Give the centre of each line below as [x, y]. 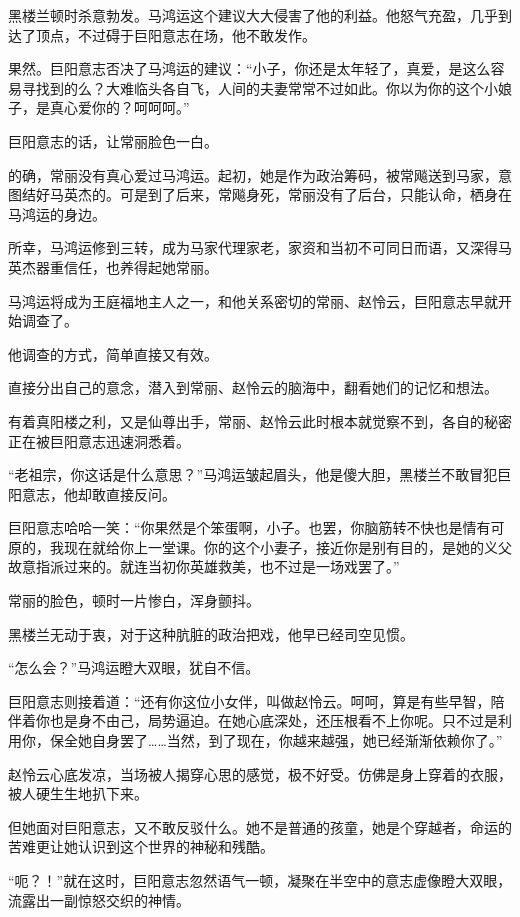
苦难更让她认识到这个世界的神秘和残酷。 [141, 846]
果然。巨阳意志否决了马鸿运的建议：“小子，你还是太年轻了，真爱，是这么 [249, 68]
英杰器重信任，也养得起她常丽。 [113, 266]
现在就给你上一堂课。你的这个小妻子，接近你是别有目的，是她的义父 [287, 546]
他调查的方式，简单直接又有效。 [113, 353]
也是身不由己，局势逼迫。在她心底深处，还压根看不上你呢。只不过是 [273, 720]
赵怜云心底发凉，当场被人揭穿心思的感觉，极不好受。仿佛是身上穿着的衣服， [260, 773]
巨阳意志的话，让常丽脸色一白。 [113, 140]
